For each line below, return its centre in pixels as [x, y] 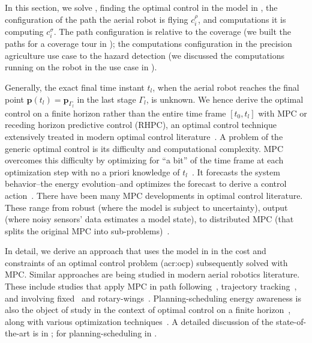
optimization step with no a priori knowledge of [92, 171]
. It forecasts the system [236, 171]
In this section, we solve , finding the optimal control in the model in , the [141, 7]
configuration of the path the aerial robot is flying [97, 19]
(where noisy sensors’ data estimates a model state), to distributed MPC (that [149, 219]
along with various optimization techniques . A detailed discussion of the [139, 321]
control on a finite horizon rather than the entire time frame [115, 113]
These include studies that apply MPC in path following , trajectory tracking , [151, 286]
